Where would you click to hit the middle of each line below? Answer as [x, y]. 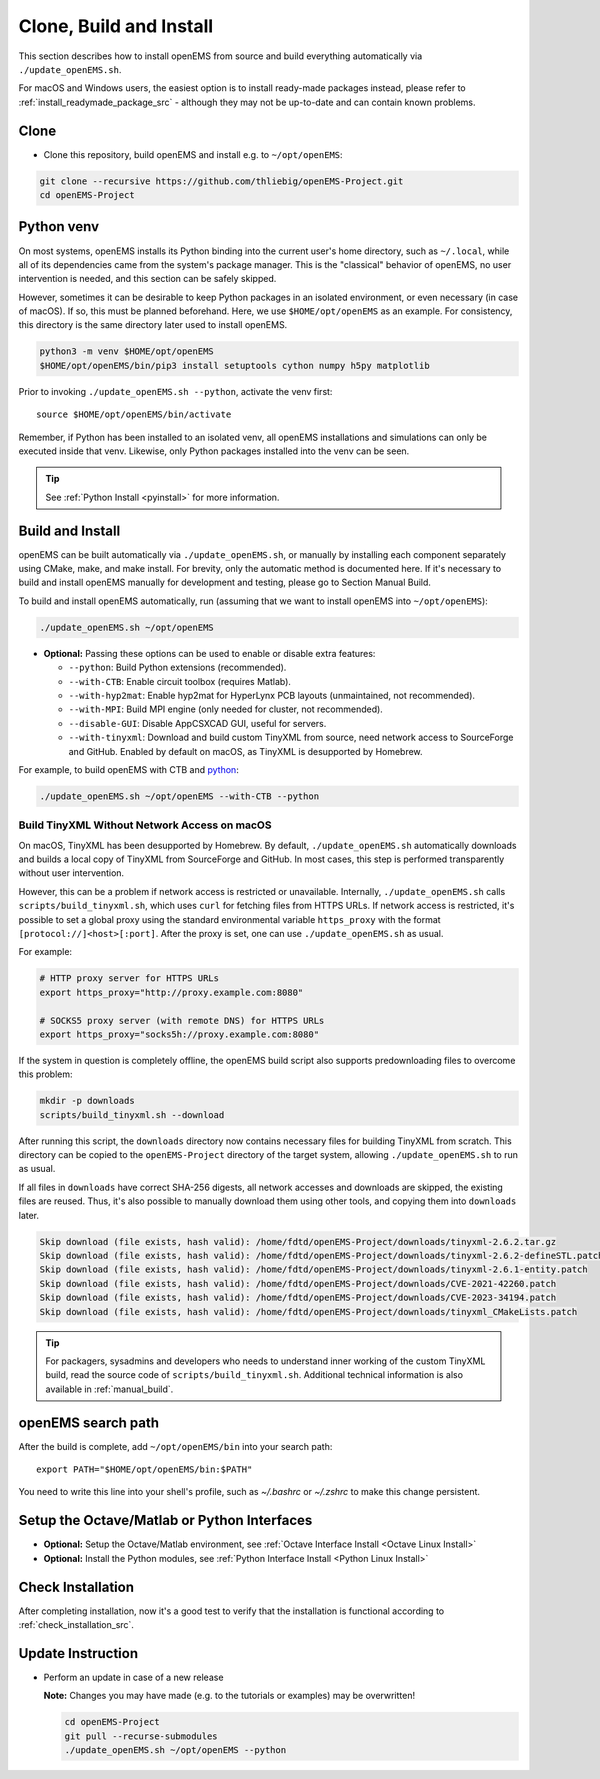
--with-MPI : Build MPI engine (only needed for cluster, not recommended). [226, 709]
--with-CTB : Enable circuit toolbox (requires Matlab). [180, 681]
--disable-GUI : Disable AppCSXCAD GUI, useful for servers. [197, 723]
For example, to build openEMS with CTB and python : [128, 769]
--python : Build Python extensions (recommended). [177, 667]
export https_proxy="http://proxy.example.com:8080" [171, 992]
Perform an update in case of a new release [133, 1677]
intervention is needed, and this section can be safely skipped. [147, 279]
